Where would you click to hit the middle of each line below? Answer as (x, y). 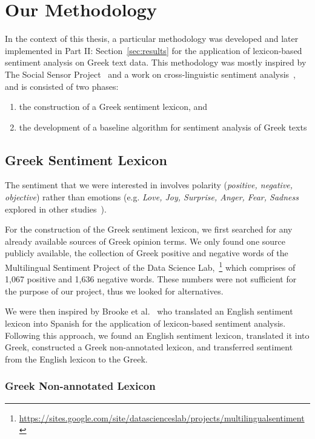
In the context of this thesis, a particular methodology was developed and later (152, 39)
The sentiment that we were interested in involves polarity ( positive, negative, (149, 185)
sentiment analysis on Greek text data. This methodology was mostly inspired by (156, 62)
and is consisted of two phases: (62, 86)
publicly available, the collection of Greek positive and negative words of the (147, 253)
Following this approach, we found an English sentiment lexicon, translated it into (157, 335)
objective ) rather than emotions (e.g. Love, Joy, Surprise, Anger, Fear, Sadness (152, 197)
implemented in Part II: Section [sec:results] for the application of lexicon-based (154, 50)
